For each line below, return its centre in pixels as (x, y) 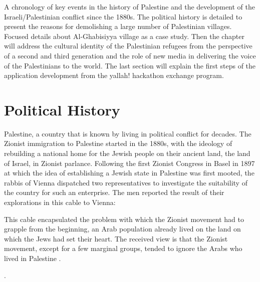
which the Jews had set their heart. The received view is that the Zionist (116, 238)
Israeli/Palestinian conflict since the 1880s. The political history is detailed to (123, 16)
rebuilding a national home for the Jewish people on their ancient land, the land (127, 153)
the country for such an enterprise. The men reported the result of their (114, 192)
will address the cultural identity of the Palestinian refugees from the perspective (128, 46)
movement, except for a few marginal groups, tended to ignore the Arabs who (123, 248)
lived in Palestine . (33, 258)
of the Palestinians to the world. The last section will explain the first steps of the (130, 65)
